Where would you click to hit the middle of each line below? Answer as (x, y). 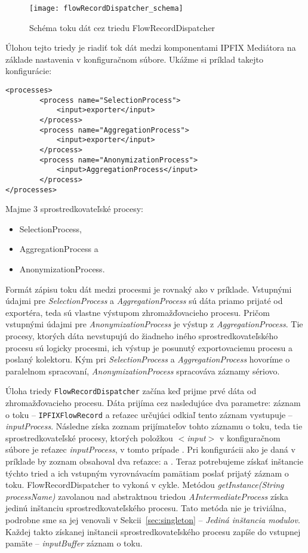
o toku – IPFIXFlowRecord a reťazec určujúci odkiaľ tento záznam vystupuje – (149, 414)
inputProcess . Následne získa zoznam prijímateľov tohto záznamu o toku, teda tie (154, 426)
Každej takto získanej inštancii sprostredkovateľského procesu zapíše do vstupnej (153, 531)
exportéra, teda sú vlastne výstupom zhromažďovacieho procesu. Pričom (138, 312)
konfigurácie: (29, 71)
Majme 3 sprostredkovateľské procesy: (75, 209)
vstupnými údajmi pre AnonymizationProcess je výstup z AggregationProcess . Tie (154, 324)
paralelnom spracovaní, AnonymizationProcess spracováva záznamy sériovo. (143, 371)
